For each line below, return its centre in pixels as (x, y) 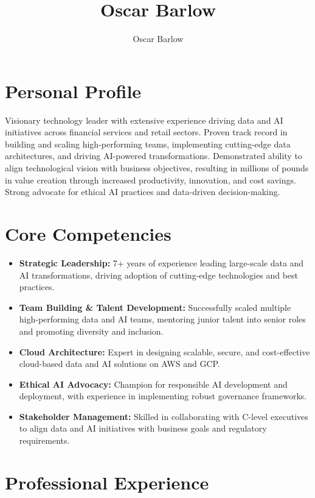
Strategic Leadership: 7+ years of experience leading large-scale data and (161, 262)
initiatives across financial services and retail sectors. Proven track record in (146, 132)
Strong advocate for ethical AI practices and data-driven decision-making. (143, 192)
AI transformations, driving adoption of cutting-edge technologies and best (158, 275)
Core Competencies (88, 233)
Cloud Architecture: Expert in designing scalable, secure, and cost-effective (164, 351)
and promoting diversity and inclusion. (91, 331)
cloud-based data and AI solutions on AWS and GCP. (119, 364)
